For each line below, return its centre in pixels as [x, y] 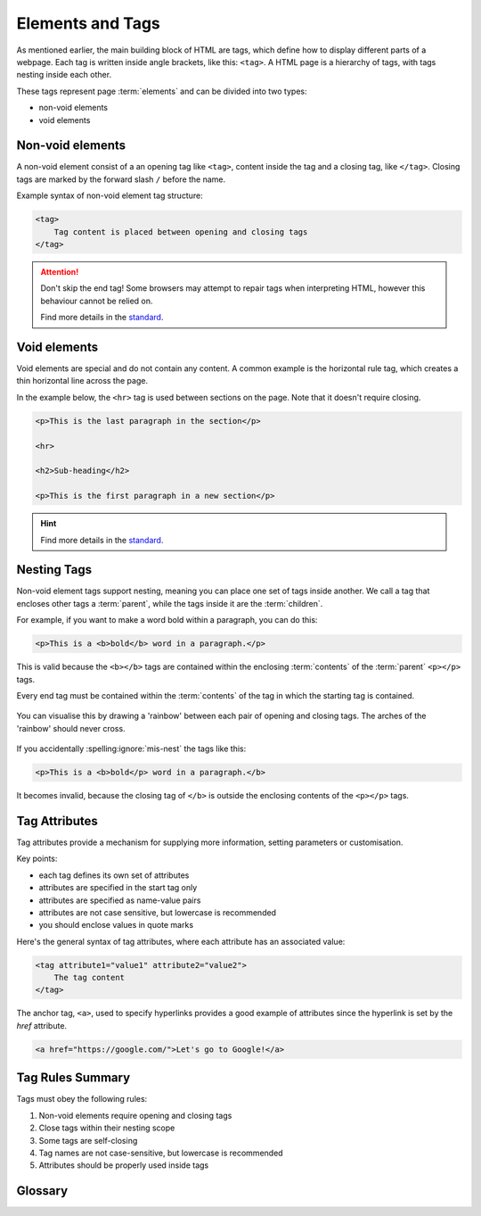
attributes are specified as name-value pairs [120, 900]
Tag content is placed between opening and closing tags [181, 232]
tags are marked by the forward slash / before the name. [121, 179]
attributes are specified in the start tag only [118, 888]
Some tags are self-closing [88, 1140]
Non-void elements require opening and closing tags [135, 1115]
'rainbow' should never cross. [71, 728]
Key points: [37, 859]
